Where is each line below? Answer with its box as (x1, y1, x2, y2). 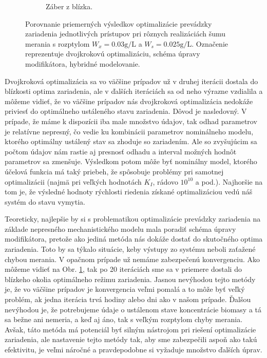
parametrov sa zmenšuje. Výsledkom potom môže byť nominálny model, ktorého (5, 156, 257, 167)
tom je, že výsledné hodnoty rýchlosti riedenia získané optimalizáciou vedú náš (5, 186, 253, 197)
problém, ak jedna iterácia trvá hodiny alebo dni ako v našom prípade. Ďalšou (5, 294, 251, 305)
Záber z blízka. (46, 1, 93, 11)
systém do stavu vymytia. (5, 196, 85, 207)
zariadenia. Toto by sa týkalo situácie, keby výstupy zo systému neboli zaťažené (5, 244, 256, 254)
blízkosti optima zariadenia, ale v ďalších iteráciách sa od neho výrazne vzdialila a (5, 86, 263, 96)
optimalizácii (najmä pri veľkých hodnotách (5, 176, 142, 187)
